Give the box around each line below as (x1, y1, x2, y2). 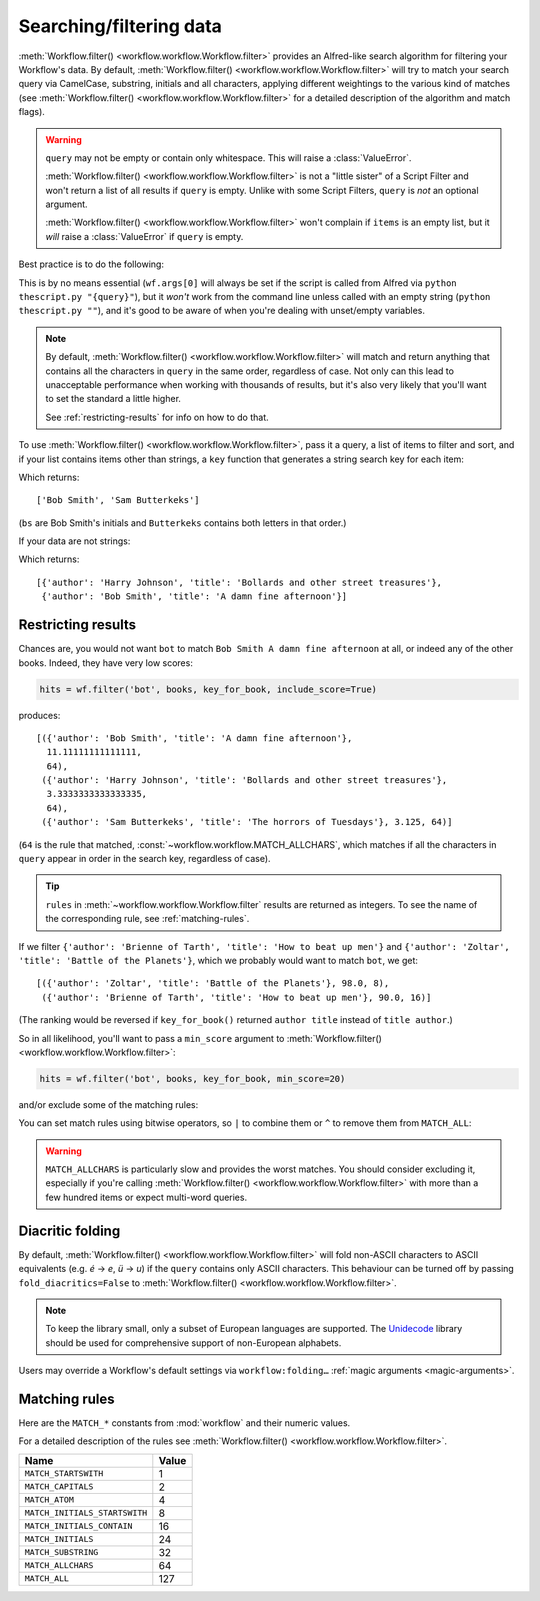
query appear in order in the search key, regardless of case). (18, 853, 271, 865)
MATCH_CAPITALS (24, 1481, 94, 1492)
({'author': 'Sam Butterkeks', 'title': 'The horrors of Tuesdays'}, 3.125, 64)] (41, 816, 453, 828)
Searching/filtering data (18, 15, 222, 37)
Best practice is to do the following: (18, 258, 165, 270)
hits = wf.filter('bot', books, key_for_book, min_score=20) (39, 1073, 346, 1084)
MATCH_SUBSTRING (24, 1547, 99, 1558)
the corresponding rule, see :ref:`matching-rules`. (45, 913, 250, 925)
